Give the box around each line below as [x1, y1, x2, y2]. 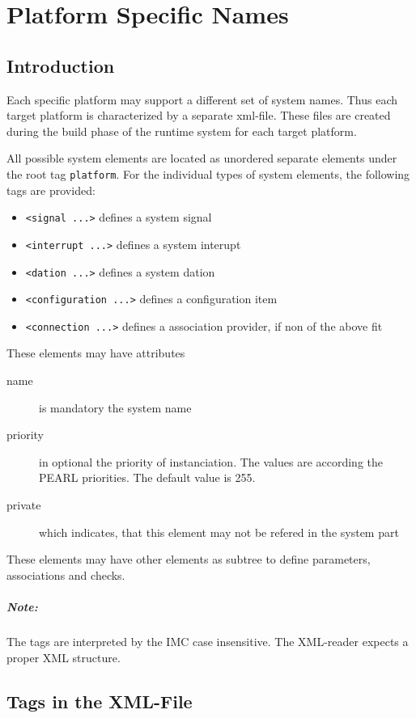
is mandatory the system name [39, 399, 192, 416]
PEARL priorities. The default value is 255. [39, 469, 256, 486]
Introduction [6, 53, 115, 78]
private [6, 496, 41, 513]
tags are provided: [6, 181, 96, 198]
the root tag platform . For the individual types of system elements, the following [6, 165, 410, 182]
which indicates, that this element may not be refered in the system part [39, 523, 399, 540]
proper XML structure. [6, 648, 121, 665]
